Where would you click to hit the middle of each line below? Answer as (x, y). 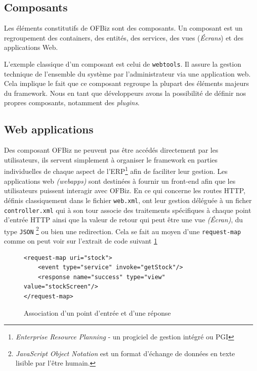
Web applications (49, 129)
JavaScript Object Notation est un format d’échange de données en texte (125, 353)
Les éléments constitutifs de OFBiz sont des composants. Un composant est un (123, 28)
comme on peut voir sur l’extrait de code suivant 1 (81, 241)
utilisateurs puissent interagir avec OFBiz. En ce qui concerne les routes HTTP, (125, 190)
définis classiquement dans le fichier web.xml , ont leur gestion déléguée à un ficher (128, 200)
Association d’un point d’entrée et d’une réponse (97, 312)
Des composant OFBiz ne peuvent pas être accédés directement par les (111, 150)
